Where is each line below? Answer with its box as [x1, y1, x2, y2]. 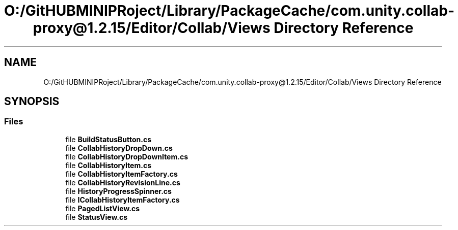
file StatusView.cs [65, 212, 128, 221]
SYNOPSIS [4, 95, 60, 108]
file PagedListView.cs [65, 204, 140, 213]
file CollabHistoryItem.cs [65, 160, 151, 170]
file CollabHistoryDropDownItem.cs [65, 152, 188, 161]
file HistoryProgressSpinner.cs [65, 186, 172, 195]
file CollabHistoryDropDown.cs [65, 143, 173, 152]
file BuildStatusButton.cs [65, 135, 152, 144]
